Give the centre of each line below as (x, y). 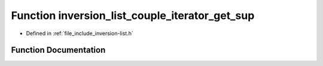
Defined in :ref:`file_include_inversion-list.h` (80, 33)
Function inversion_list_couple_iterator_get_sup (133, 15)
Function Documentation (58, 50)
